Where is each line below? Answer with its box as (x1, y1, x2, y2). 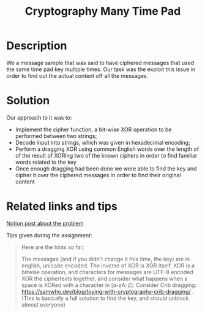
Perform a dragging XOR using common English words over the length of (15, 145, 199, 153)
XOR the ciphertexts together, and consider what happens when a (21, 275, 188, 282)
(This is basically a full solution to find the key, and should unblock (21, 294, 189, 302)
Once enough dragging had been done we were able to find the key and (15, 164, 197, 172)
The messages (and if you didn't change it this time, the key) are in (21, 255, 190, 262)
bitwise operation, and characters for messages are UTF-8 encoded (21, 268, 194, 275)
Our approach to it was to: (6, 113, 72, 121)
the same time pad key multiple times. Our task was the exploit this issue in (6, 66, 196, 73)
